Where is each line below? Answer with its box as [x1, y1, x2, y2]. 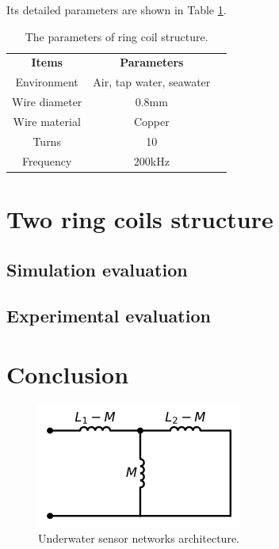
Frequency [21, 152, 72, 169]
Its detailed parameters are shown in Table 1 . [6, 2, 227, 17]
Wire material [13, 112, 81, 129]
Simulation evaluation [6, 257, 188, 281]
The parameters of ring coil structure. [25, 28, 208, 44]
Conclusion [6, 357, 129, 390]
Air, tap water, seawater [93, 74, 211, 90]
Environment [15, 74, 78, 90]
